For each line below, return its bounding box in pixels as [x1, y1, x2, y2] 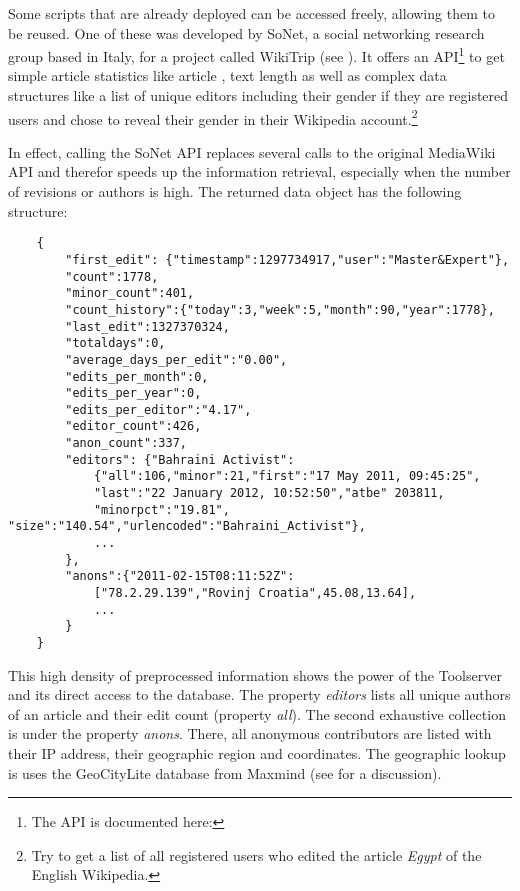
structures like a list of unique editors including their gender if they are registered [8, 85, 509, 106]
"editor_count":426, [65, 419, 202, 434]
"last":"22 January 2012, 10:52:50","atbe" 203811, [93, 486, 445, 501]
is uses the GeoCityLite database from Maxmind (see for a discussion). [8, 762, 442, 783]
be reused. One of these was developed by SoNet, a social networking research [8, 22, 485, 43]
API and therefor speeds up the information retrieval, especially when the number [8, 161, 511, 182]
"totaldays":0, [65, 336, 166, 351]
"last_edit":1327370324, [65, 319, 230, 334]
